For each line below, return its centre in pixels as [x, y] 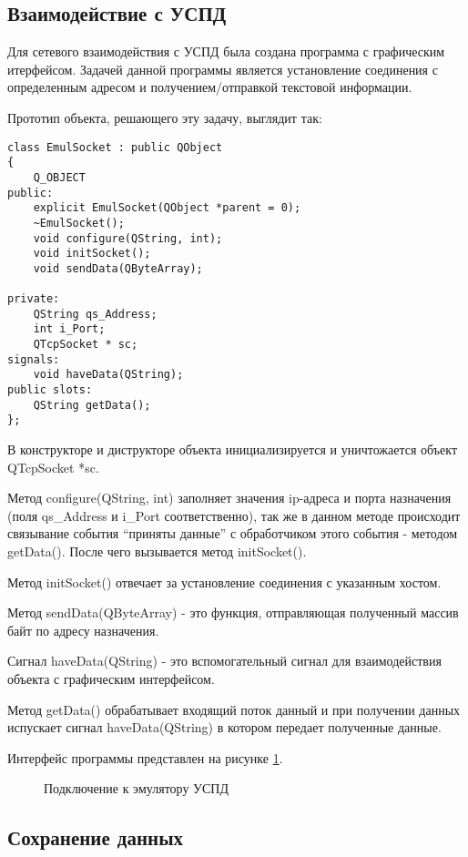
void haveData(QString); [108, 375]
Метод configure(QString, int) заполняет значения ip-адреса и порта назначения [229, 498]
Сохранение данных [96, 837]
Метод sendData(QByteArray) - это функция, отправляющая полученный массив [233, 612]
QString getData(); [92, 405]
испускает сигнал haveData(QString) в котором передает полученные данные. [224, 727]
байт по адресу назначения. [83, 630]
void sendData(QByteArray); [118, 268]
